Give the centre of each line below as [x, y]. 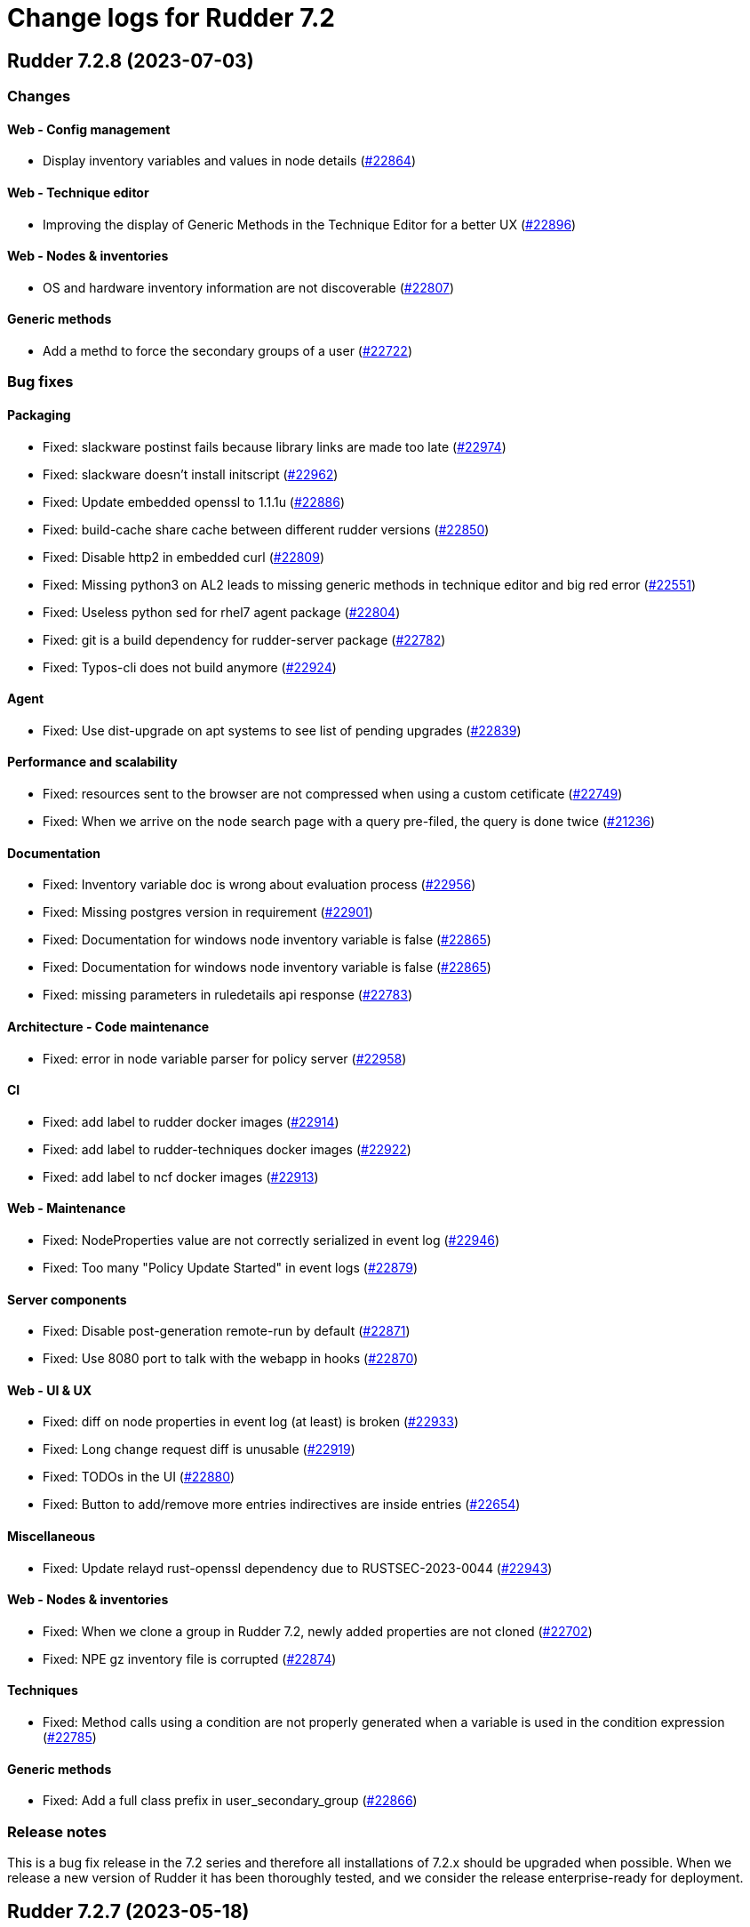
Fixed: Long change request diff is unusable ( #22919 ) [199, 1449]
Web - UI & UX [49, 1390]
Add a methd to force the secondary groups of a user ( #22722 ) [228, 351]
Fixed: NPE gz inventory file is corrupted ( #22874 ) [190, 1658]
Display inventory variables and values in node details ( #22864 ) [230, 161]
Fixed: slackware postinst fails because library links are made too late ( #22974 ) [275, 446]
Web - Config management [89, 129]
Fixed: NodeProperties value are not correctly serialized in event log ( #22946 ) [271, 1240]
